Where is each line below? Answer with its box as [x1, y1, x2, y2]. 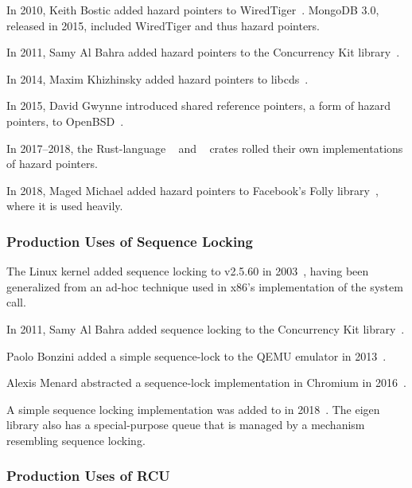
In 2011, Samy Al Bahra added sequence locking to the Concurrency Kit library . [6, 320, 405, 337]
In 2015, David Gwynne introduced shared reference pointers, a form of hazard [6, 97, 391, 114]
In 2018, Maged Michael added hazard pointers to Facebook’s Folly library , [6, 182, 379, 198]
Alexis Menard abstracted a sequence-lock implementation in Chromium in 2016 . [6, 374, 406, 391]
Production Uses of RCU [6, 466, 170, 486]
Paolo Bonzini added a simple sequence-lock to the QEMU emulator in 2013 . [6, 347, 387, 364]
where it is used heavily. [6, 197, 123, 214]
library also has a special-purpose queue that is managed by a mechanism [6, 416, 365, 433]
